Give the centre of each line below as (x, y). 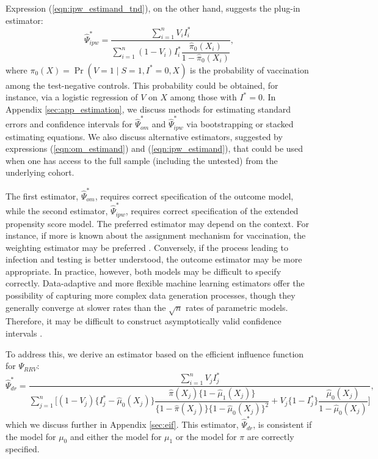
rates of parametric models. (237, 307)
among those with (203, 97)
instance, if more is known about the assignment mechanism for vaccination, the (156, 235)
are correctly (271, 436)
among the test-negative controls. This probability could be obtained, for (142, 85)
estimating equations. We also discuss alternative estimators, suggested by (144, 136)
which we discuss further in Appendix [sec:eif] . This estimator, (122, 424)
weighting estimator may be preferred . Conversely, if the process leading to (147, 247)
